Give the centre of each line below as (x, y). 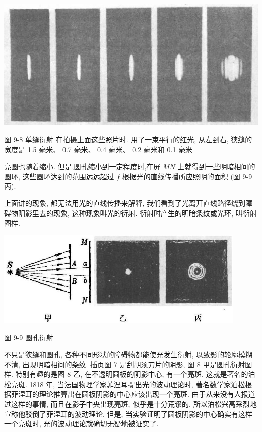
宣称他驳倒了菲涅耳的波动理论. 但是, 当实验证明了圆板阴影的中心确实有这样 (128, 414)
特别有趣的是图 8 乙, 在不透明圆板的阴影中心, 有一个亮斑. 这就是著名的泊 (135, 374)
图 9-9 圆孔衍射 (29, 337)
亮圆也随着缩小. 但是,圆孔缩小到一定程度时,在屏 (82, 166)
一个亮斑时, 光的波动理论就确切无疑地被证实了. (81, 424)
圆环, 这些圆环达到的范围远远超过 (59, 176)
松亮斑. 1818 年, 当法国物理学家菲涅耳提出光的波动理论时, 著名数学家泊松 (125, 384)
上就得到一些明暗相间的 (216, 166)
